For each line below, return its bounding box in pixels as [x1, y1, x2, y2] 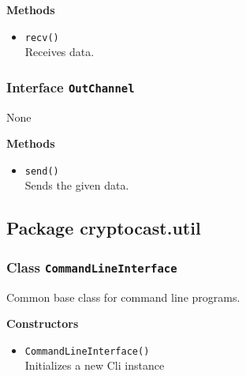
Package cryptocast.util [6, 216, 201, 240]
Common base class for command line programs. [6, 288, 240, 305]
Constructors [6, 315, 79, 332]
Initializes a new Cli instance [24, 357, 165, 374]
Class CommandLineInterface [6, 257, 177, 276]
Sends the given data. [24, 177, 129, 194]
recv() [24, 32, 59, 43]
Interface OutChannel [6, 77, 135, 96]
